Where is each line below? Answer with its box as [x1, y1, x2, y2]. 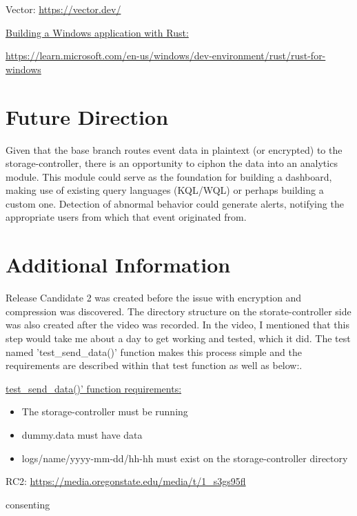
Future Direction [6, 102, 169, 130]
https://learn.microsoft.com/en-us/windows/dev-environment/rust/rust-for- [6, 48, 326, 63]
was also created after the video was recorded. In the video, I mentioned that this [6, 317, 349, 332]
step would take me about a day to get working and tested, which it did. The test [6, 330, 351, 345]
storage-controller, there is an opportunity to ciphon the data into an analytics [6, 156, 338, 170]
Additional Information [6, 250, 231, 279]
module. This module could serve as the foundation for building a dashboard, [6, 169, 332, 183]
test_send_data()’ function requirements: [6, 381, 182, 395]
